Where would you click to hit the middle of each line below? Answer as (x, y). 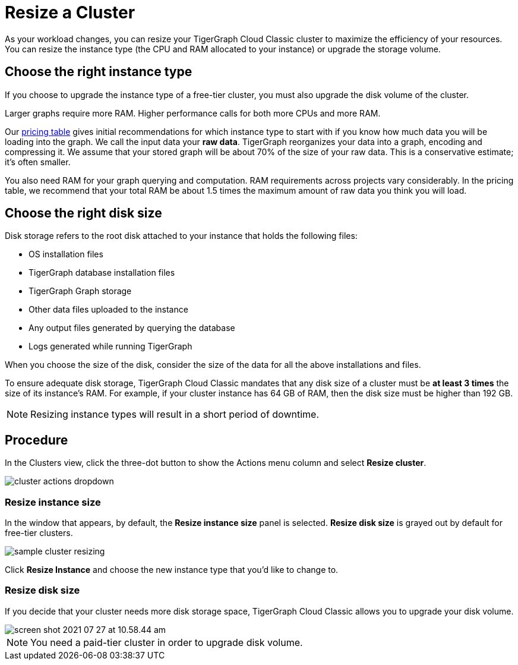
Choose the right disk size (83, 213)
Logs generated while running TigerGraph (110, 346)
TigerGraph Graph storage (80, 291)
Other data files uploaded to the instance (108, 310)
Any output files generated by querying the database (132, 328)
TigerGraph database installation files (102, 273)
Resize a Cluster (70, 12)
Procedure (37, 440)
